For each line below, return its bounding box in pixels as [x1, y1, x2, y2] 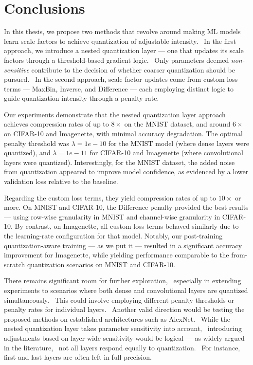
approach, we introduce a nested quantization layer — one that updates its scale [4, 45, 244, 55]
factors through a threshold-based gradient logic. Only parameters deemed [4, 55, 229, 65]
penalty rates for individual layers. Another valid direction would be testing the [4, 304, 245, 314]
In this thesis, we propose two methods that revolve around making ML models [4, 26, 241, 36]
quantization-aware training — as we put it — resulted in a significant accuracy [4, 240, 242, 250]
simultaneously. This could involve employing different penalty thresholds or [4, 294, 235, 305]
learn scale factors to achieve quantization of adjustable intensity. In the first [4, 36, 236, 46]
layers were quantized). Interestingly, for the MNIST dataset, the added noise [4, 157, 235, 167]
